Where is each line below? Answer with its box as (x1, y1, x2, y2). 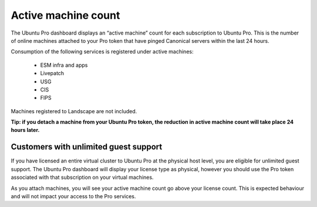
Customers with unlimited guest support (11, 142, 163, 152)
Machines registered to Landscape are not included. (11, 107, 137, 114)
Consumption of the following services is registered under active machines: (11, 48, 194, 55)
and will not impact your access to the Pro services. (11, 192, 136, 199)
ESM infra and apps (40, 62, 88, 69)
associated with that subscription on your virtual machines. (11, 174, 154, 181)
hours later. (11, 127, 40, 134)
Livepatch (40, 70, 65, 77)
